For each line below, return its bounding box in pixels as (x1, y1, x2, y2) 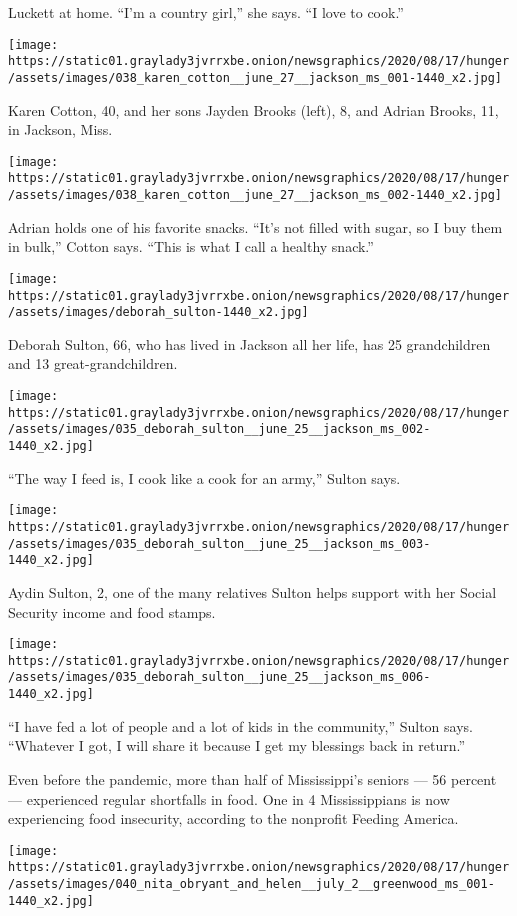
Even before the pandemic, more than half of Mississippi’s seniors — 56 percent (8, 768, 497, 789)
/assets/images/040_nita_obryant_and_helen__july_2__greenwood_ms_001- (8, 877, 495, 891)
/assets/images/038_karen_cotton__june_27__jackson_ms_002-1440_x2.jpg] (8, 188, 502, 203)
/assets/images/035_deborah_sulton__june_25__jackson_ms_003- (8, 536, 431, 551)
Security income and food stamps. (8, 601, 216, 622)
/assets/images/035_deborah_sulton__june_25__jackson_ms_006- (8, 670, 431, 685)
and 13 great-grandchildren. (8, 353, 178, 374)
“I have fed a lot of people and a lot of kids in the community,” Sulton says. (8, 715, 473, 736)
